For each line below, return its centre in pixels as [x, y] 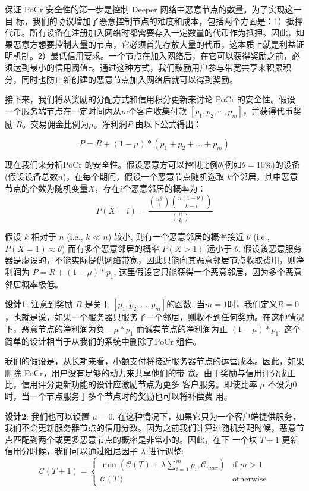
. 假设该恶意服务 [270, 248]
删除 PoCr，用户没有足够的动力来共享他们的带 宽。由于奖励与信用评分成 [146, 372]
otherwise [249, 479]
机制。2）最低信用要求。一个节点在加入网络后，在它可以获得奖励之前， [152, 56]
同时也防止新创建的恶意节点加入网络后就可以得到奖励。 [129, 79]
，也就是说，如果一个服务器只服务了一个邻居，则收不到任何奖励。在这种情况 [154, 317]
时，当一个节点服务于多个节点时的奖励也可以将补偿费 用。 [119, 395]
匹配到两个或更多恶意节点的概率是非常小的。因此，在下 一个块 [135, 439]
